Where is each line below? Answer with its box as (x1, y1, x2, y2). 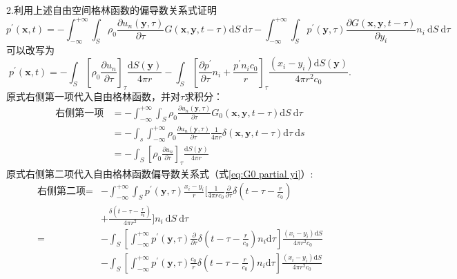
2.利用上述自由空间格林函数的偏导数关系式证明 (6, 3, 217, 17)
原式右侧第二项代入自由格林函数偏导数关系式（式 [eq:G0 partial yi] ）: (6, 166, 313, 180)
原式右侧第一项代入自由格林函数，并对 (6, 88, 180, 103)
